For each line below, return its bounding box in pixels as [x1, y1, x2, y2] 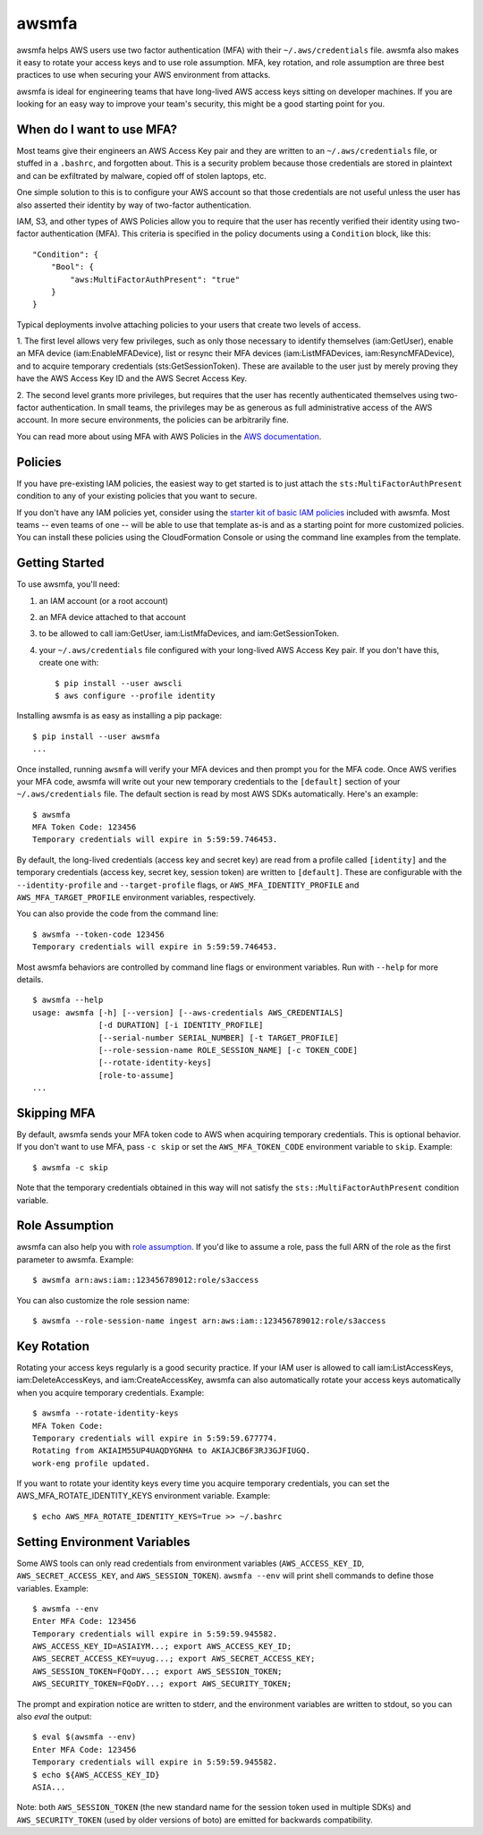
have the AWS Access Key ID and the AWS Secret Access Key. [16, 373, 248, 384]
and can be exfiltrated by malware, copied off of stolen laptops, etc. [16, 170, 267, 181]
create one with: [38, 658, 99, 668]
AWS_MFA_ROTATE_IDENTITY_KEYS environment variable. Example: [16, 1491, 271, 1501]
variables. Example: [16, 1583, 89, 1593]
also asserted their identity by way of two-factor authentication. [16, 200, 252, 210]
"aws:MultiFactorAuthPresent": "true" [70, 274, 241, 285]
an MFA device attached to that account [38, 611, 187, 622]
